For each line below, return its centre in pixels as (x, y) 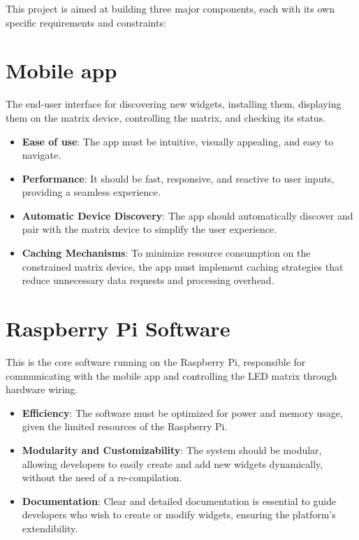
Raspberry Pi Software (118, 328)
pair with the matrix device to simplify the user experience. (149, 229)
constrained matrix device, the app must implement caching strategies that (183, 266)
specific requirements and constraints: (86, 22)
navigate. (42, 155)
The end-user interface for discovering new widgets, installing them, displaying (174, 104)
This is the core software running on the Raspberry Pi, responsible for (156, 361)
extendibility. (50, 528)
